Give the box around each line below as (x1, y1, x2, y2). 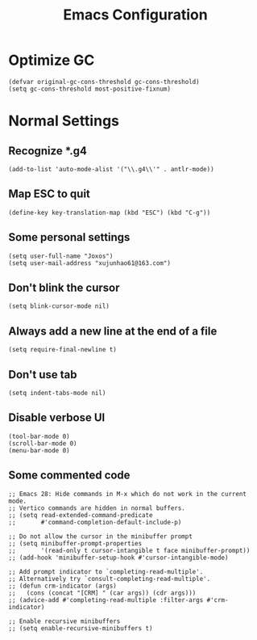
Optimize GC (8, 51, 95, 69)
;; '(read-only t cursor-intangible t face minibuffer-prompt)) (8, 546, 251, 554)
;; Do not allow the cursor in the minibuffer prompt (8, 532, 193, 541)
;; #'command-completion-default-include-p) (8, 518, 182, 526)
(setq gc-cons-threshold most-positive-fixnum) (8, 85, 172, 93)
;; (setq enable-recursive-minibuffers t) (8, 624, 153, 632)
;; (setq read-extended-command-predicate (8, 511, 153, 519)
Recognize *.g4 (8, 144, 87, 158)
